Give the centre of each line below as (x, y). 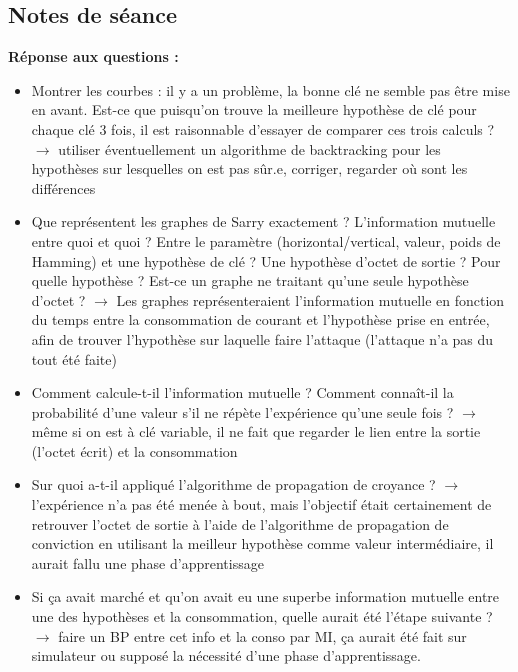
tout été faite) (74, 358)
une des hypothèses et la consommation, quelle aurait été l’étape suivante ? (262, 616)
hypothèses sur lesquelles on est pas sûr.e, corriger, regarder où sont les (249, 168)
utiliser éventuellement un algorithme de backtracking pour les (249, 148)
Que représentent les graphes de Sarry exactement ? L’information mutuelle (263, 221)
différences (63, 187)
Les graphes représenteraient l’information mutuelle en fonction (310, 299)
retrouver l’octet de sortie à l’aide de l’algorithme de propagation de (240, 523)
